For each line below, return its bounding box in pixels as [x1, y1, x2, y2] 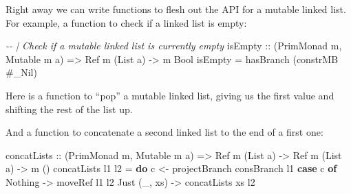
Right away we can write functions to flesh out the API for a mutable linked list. [6, 2, 346, 16]
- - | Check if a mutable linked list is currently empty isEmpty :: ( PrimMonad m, [6, 38, 342, 53]
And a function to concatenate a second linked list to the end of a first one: [6, 125, 323, 139]
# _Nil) [6, 65, 37, 80]
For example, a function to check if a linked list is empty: [6, 15, 247, 29]
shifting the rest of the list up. [6, 101, 133, 116]
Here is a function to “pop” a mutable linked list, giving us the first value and [6, 88, 334, 102]
